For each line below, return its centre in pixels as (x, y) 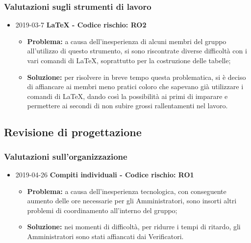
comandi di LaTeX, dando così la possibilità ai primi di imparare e (127, 96)
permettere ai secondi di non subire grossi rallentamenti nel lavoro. (127, 106)
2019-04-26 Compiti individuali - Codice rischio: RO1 (105, 174)
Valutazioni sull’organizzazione (66, 156)
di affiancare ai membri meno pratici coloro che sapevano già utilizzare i (135, 86)
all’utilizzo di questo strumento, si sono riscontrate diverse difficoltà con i (137, 51)
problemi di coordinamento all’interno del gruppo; (102, 210)
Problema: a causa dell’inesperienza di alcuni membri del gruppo (127, 41)
